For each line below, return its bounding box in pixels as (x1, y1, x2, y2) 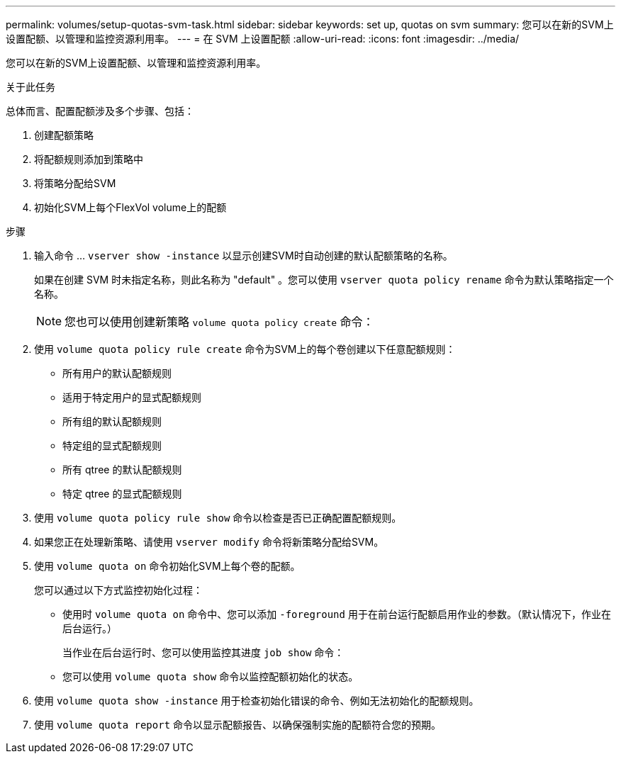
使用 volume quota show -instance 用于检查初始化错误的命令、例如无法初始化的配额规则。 (34, 695, 479, 707)
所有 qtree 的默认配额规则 (62, 463, 182, 476)
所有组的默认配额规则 (62, 415, 162, 427)
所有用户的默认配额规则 (62, 367, 172, 379)
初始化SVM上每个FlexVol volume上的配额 (34, 201, 227, 213)
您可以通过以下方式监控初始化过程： (34, 584, 203, 596)
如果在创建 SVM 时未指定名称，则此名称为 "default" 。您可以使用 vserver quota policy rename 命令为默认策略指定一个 (34, 274, 614, 286)
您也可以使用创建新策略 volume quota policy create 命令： (65, 315, 374, 329)
